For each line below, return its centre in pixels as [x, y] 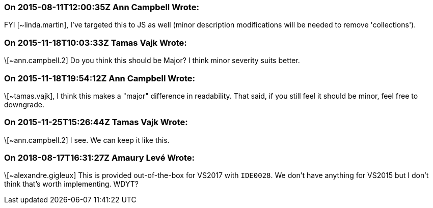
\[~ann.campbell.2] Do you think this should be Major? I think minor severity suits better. [152, 61]
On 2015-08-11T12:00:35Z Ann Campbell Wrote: [102, 7]
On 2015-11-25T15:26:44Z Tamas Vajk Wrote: [96, 122]
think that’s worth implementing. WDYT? [71, 184]
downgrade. [24, 104]
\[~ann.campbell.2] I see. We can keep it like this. [87, 140]
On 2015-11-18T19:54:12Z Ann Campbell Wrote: [100, 78]
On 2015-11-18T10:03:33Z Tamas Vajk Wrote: [96, 42]
